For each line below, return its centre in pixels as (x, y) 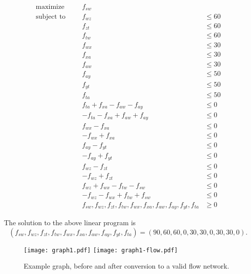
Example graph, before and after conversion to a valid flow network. (126, 266)
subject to (51, 17)
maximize (50, 7)
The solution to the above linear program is (70, 223)
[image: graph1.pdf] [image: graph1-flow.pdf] (101, 250)
